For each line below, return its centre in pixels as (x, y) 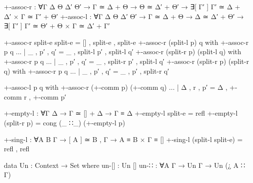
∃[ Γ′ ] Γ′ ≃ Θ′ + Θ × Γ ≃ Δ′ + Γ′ (57, 26)
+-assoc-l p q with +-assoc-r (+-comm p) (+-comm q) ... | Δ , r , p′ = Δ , (116, 87)
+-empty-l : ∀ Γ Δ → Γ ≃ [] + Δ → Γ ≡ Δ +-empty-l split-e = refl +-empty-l (121, 113)
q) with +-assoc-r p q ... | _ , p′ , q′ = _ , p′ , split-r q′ (87, 71)
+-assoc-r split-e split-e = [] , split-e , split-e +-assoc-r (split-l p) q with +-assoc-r (126, 42)
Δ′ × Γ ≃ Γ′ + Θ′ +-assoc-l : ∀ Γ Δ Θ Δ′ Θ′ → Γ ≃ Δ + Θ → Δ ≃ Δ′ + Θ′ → (124, 16)
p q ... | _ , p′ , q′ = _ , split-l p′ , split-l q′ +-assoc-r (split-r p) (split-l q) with (123, 51)
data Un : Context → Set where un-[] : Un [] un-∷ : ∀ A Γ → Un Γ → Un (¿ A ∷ (125, 165)
